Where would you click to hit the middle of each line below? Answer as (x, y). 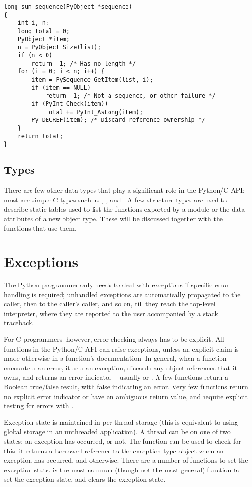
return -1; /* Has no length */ (84, 63)
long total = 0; (44, 31)
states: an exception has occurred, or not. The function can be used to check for (123, 441)
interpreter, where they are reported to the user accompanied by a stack (111, 313)
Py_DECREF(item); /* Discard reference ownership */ (118, 120)
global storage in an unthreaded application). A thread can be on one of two (117, 431)
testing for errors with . (39, 406)
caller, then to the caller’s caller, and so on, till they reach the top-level (110, 304)
